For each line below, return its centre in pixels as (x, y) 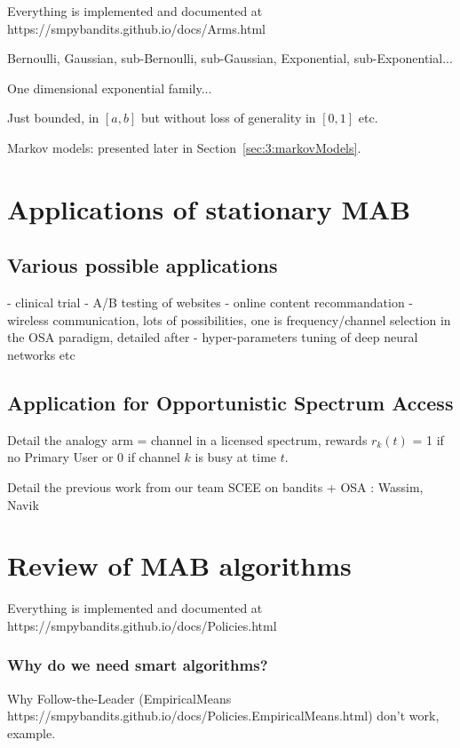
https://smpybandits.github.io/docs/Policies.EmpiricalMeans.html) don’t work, (223, 716)
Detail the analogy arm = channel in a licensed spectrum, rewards (187, 439)
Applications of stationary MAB (209, 208)
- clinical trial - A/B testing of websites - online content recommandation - (210, 302)
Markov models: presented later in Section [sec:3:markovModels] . (184, 147)
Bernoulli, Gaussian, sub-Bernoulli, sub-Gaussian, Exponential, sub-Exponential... (230, 58)
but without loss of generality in (229, 118)
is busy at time (236, 457)
